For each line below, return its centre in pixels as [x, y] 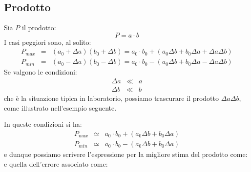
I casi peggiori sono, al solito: [48, 42]
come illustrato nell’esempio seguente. [60, 107]
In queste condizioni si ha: [43, 124]
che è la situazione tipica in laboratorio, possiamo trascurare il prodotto [112, 98]
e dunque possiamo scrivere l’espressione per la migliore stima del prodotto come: [126, 154]
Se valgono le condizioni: [41, 72]
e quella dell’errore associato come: [56, 163]
